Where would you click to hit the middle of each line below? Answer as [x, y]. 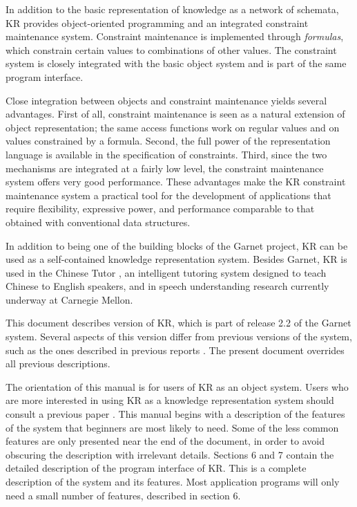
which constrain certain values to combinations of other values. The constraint [171, 49]
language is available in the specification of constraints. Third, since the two [166, 154]
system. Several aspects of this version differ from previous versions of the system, [179, 337]
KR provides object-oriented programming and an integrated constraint [157, 22]
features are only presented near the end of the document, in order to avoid [165, 441]
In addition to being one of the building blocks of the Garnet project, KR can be [177, 245]
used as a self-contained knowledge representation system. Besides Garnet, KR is [176, 259]
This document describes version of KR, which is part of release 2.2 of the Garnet [178, 323]
